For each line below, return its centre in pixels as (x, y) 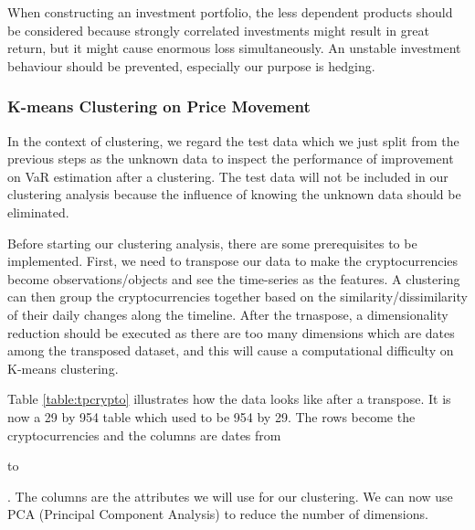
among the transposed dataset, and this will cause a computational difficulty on (231, 350)
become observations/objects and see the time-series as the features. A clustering (234, 278)
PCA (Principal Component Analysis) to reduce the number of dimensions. (218, 514)
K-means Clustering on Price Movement (159, 106)
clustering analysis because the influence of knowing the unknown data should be (234, 194)
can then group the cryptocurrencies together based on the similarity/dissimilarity (237, 297)
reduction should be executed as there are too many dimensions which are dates (231, 332)
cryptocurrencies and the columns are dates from (144, 435)
